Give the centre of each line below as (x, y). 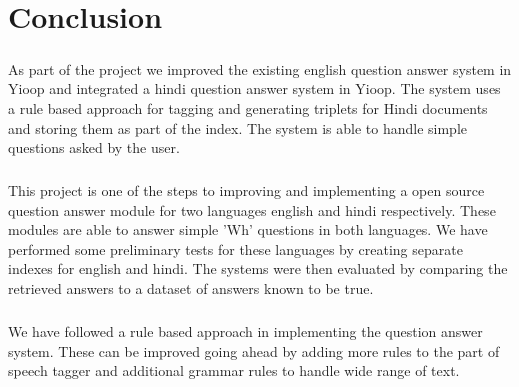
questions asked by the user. (94, 147)
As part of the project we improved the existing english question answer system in (260, 68)
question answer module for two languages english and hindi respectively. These (252, 209)
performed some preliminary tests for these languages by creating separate (235, 248)
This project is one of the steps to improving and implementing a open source (246, 190)
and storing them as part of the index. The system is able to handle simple (238, 127)
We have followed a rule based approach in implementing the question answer (245, 331)
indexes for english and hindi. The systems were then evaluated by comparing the (258, 268)
